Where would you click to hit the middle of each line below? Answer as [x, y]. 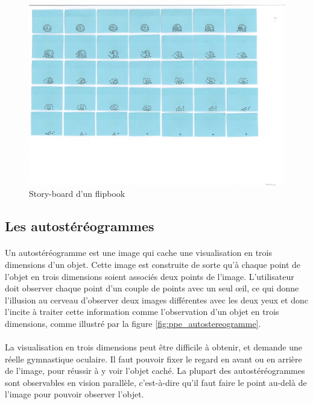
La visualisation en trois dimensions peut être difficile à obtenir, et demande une [154, 347]
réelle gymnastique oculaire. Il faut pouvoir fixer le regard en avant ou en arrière [153, 359]
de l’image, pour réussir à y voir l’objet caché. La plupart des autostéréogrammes [155, 371]
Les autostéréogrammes [80, 226]
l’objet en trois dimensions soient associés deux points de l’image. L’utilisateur [150, 276]
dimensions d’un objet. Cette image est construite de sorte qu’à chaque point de [153, 264]
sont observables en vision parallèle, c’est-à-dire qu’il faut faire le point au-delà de [156, 382]
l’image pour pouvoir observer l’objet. [74, 394]
